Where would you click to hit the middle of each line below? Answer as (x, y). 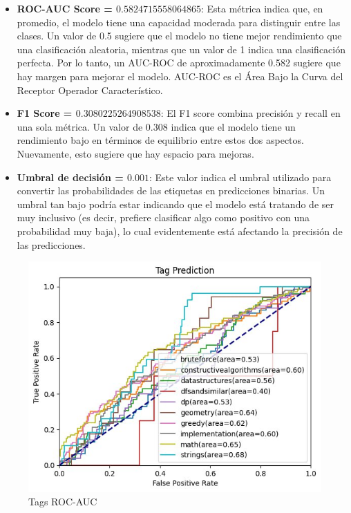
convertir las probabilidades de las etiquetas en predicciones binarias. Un (171, 190)
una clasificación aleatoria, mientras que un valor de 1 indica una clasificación (181, 49)
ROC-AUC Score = (65, 8)
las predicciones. (51, 244)
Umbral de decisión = (70, 177)
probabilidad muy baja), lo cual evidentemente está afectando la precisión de (180, 231)
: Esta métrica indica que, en (262, 8)
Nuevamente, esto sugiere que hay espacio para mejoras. (135, 153)
